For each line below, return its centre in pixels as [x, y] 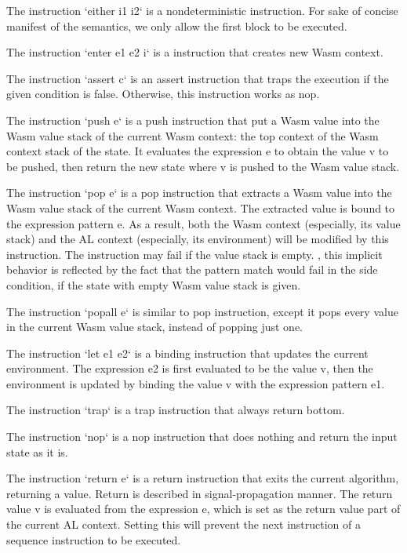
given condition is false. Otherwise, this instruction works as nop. [163, 94]
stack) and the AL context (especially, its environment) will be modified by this [198, 239]
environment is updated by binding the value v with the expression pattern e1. [196, 383]
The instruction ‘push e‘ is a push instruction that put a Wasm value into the [193, 120]
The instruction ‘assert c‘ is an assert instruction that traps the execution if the [198, 78]
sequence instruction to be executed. [94, 539]
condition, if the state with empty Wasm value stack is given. [154, 284]
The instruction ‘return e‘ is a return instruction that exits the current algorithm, [203, 478]
